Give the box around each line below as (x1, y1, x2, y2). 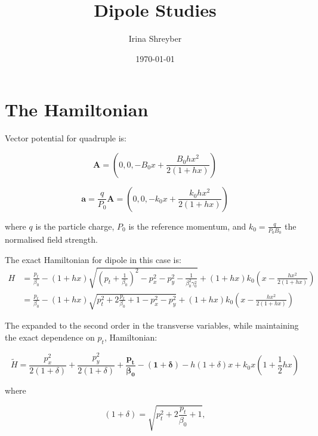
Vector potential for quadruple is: (5, 132, 127, 144)
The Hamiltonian (5, 97, 149, 122)
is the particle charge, (35, 219, 115, 232)
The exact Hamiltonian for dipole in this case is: (5, 253, 181, 265)
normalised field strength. (5, 233, 98, 246)
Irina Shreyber (128, 32, 182, 45)
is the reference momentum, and (128, 219, 246, 232)
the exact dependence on (5, 330, 95, 343)
